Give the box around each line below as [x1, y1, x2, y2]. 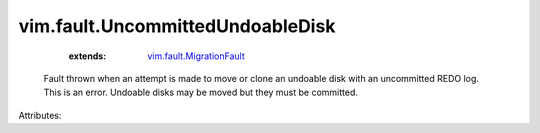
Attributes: [18, 109, 62, 121]
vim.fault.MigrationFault [147, 50, 245, 62]
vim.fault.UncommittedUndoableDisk [18, 15, 336, 37]
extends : [68, 50, 107, 62]
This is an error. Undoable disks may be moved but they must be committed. [43, 86, 359, 99]
